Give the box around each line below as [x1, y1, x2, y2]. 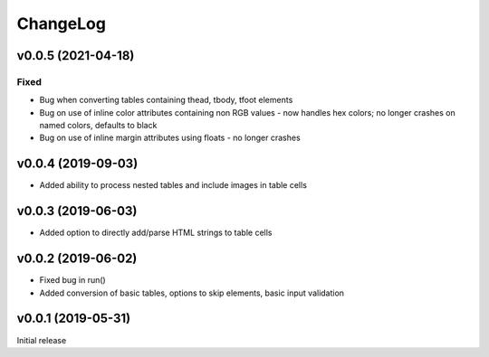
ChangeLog [16, 14, 106, 33]
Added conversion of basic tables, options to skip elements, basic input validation [39, 287, 344, 298]
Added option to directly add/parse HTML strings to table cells [39, 227, 273, 239]
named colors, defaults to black [39, 120, 158, 131]
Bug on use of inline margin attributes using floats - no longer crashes [39, 132, 301, 144]
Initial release [16, 334, 67, 345]
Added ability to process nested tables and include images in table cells [39, 180, 308, 191]
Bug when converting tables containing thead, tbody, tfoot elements [39, 95, 293, 106]
